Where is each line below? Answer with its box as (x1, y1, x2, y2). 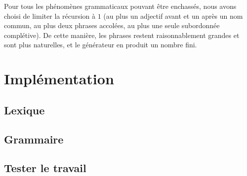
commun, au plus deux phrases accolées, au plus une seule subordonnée (4, 20, 220, 31)
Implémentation (4, 69, 114, 89)
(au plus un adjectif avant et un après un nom (103, 10, 243, 21)
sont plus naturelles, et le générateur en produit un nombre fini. (4, 39, 197, 50)
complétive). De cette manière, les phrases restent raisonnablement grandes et (4, 30, 240, 40)
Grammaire (4, 131, 64, 146)
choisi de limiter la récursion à (4, 10, 95, 21)
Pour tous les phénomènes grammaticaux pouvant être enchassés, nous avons (4, 1, 237, 11)
